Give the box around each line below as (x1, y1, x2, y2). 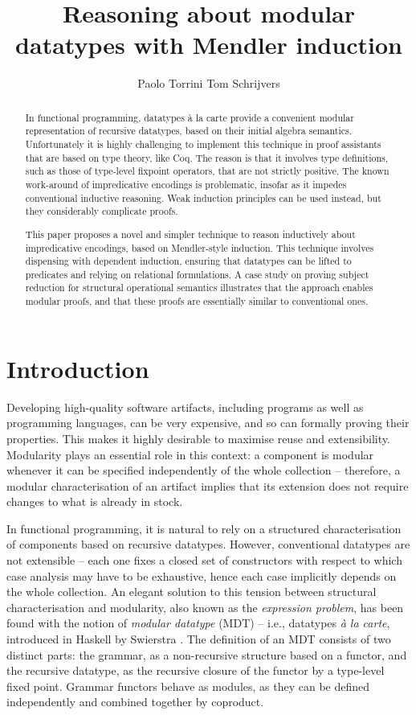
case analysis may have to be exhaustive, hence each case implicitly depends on (6, 567, 397, 584)
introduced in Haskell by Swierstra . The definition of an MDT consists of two (6, 631, 391, 647)
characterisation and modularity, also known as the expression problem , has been (6, 598, 404, 615)
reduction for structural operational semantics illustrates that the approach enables (25, 281, 373, 294)
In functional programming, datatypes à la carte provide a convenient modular (25, 110, 354, 124)
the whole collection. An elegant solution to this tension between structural (6, 583, 377, 600)
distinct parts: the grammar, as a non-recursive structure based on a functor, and (6, 646, 407, 663)
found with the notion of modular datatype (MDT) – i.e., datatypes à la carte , (6, 614, 390, 631)
